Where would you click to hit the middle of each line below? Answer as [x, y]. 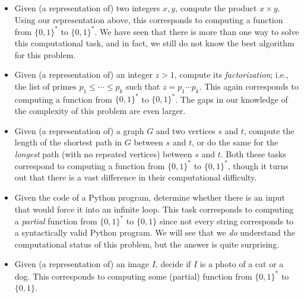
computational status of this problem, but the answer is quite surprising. [147, 244]
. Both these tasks [253, 153]
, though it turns [258, 165]
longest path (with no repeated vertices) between [103, 153]
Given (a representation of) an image [82, 264]
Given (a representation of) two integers [87, 8]
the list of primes [45, 86]
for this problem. [45, 54]
